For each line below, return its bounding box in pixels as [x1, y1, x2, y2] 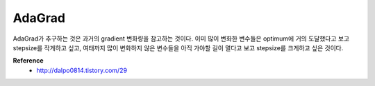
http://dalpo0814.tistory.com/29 [36, 66, 128, 74]
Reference [12, 56, 44, 65]
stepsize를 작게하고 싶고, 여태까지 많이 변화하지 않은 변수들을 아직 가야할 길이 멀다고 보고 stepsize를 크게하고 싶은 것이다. [12, 43, 344, 52]
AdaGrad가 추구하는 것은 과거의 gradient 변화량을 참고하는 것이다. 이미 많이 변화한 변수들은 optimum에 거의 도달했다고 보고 [12, 34, 350, 43]
